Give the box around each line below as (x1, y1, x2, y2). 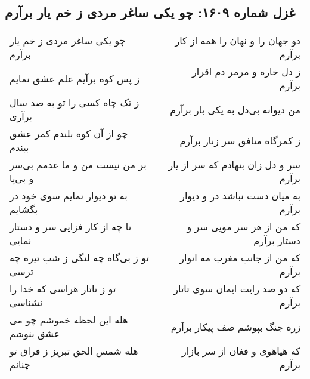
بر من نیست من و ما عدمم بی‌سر (10, 158, 147, 172)
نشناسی (10, 295, 43, 310)
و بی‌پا (10, 171, 34, 186)
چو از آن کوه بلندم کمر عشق (10, 127, 128, 141)
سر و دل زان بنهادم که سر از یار (168, 158, 300, 172)
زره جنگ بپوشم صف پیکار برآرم (170, 319, 300, 334)
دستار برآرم (253, 233, 300, 248)
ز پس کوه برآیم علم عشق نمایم (10, 71, 139, 85)
